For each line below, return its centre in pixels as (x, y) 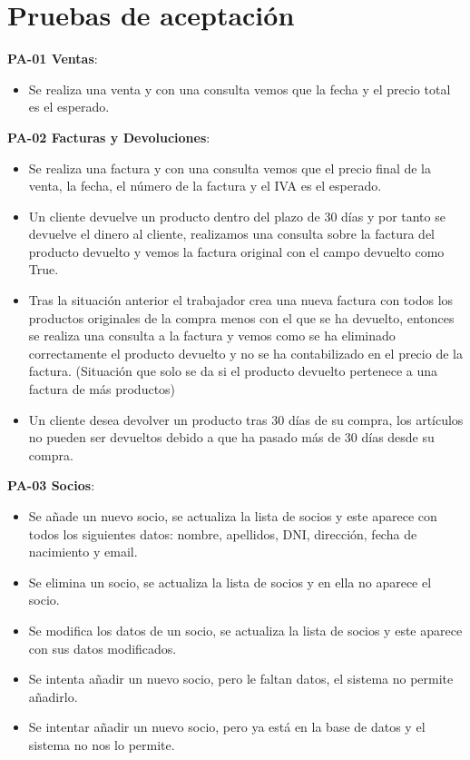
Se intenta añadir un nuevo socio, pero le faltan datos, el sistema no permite (241, 679)
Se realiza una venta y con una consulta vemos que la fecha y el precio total (240, 89)
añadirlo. (53, 696)
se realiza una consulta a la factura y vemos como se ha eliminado (212, 336)
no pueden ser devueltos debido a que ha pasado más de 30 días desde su (231, 437)
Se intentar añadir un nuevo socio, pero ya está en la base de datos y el (227, 727)
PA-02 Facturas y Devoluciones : (109, 137)
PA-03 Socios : (51, 485)
